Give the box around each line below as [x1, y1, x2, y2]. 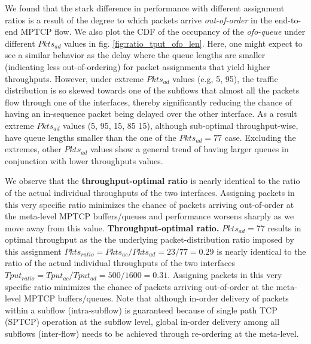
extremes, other [5, 143, 62, 155]
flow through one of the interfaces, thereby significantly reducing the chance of [5, 95, 292, 108]
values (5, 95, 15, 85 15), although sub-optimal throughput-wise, [62, 119, 298, 131]
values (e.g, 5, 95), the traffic [172, 72, 278, 85]
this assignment [5, 245, 62, 257]
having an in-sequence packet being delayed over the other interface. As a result [5, 107, 297, 120]
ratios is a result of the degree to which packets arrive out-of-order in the [5, 13, 272, 26]
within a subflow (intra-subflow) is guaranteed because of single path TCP [5, 303, 278, 316]
